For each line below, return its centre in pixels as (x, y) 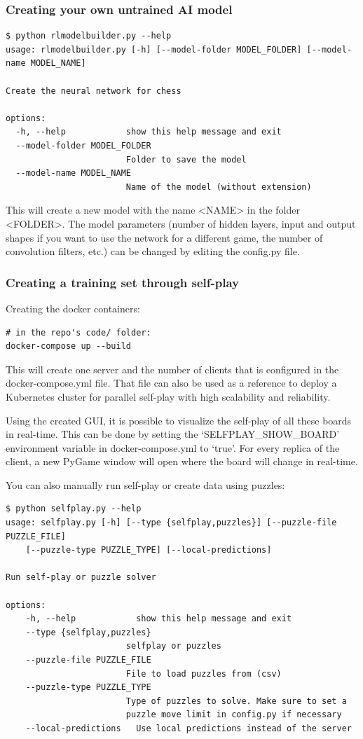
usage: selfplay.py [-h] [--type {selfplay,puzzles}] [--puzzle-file (171, 523)
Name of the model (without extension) (219, 187)
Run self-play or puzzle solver (81, 578)
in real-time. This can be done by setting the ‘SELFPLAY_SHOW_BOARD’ (173, 434)
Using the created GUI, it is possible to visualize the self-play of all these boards (179, 420)
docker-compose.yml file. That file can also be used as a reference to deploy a (171, 383)
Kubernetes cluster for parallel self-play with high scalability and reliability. (168, 396)
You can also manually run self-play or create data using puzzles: (145, 484)
